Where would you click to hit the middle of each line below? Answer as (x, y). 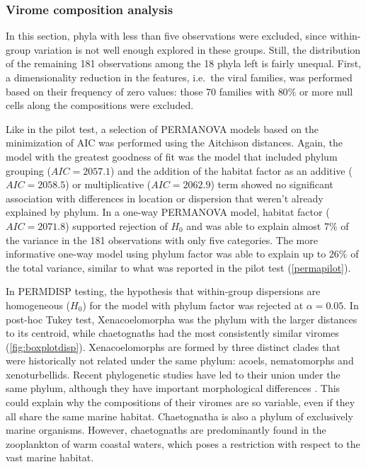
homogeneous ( (38, 305)
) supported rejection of (116, 225)
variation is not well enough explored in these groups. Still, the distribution (197, 49)
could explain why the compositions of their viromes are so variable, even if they (181, 402)
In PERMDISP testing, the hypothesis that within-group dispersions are (163, 291)
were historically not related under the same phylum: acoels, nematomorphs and (180, 361)
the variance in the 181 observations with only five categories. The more (162, 240)
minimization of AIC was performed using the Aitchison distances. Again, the (175, 143)
